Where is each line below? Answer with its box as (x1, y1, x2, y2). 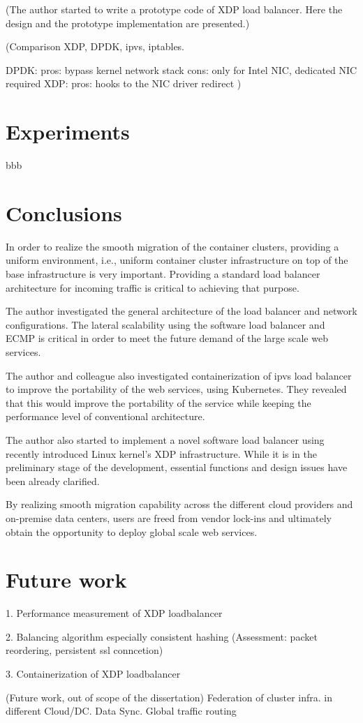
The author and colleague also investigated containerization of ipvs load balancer (6, 368, 352, 382)
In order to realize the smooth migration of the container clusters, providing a (6, 239, 339, 253)
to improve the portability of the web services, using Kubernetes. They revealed (6, 382, 347, 396)
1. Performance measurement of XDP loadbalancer (6, 606, 223, 620)
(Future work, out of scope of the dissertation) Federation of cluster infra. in (6, 690, 333, 704)
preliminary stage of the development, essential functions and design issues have (6, 460, 348, 475)
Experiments (6, 117, 130, 146)
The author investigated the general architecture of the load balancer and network (6, 304, 357, 318)
